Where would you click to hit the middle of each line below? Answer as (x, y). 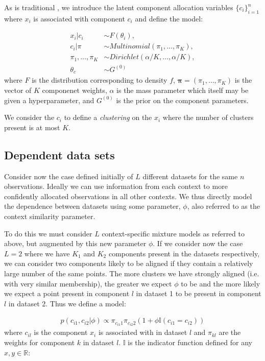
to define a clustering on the (108, 117)
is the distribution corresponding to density (100, 80)
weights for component (40, 342)
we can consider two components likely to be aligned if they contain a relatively (129, 263)
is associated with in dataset (143, 332)
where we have (47, 253)
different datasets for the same (190, 176)
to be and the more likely (221, 283)
